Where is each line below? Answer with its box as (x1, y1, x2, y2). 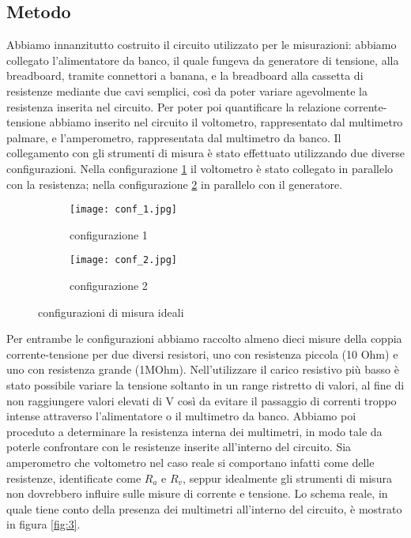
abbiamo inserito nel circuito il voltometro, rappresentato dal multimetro (49, 114, 403, 130)
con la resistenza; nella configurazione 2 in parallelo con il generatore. (6, 175, 343, 192)
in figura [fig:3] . (6, 516, 81, 532)
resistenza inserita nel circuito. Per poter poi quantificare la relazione (6, 98, 341, 115)
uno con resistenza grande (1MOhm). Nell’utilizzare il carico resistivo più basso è (6, 361, 399, 378)
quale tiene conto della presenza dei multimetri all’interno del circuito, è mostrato (6, 500, 402, 517)
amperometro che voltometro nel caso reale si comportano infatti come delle (6, 453, 375, 470)
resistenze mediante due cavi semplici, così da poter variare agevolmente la (6, 82, 368, 99)
